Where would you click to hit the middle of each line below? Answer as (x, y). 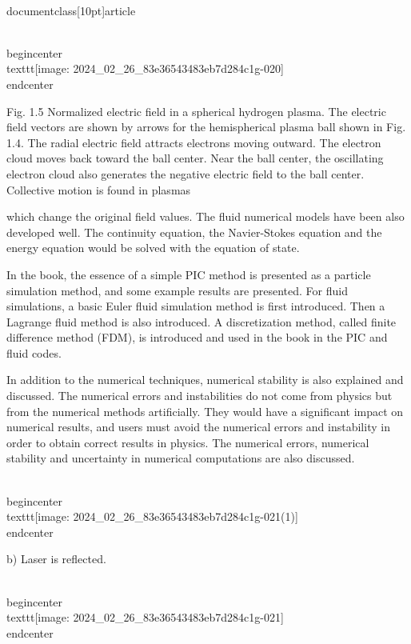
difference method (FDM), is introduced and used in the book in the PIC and (197, 337)
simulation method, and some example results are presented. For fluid (177, 290)
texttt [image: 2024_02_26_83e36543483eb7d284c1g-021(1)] (152, 516)
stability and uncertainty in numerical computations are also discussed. (181, 458)
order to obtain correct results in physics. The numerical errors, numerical (188, 442)
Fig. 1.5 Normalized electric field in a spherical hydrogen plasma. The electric (196, 111)
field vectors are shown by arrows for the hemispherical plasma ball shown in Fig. (206, 127)
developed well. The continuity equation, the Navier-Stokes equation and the (194, 232)
